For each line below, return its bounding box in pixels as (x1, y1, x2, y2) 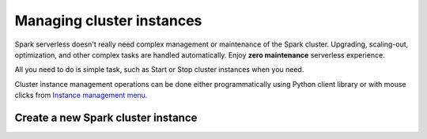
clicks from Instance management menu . (14, 91, 148, 100)
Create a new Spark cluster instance (14, 111, 198, 124)
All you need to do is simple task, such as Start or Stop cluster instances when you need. (14, 65, 304, 74)
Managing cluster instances (14, 12, 202, 29)
